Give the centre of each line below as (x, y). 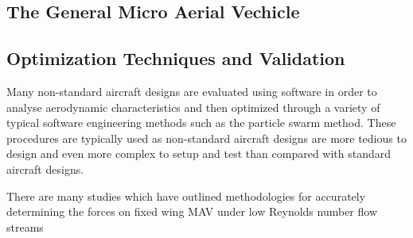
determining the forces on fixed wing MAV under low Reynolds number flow (192, 211)
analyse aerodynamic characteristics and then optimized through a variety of (193, 107)
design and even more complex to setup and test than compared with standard (199, 154)
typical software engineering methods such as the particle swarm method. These (201, 123)
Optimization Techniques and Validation (176, 58)
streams (25, 226)
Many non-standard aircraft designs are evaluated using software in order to (192, 91)
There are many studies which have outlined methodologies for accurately (186, 196)
